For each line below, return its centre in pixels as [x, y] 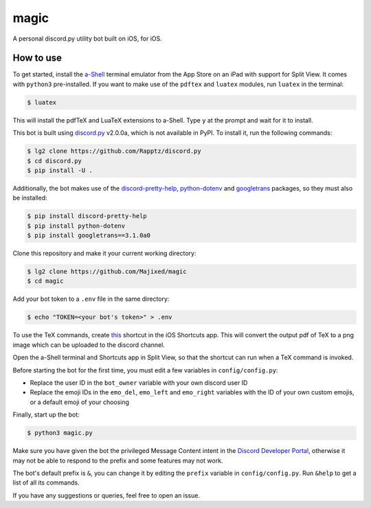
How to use [37, 58]
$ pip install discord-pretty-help [87, 216]
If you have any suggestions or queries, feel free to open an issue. [106, 495]
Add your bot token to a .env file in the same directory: [91, 299]
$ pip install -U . [60, 170]
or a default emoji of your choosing [80, 402]
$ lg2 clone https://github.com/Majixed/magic [107, 272]
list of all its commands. [46, 483]
